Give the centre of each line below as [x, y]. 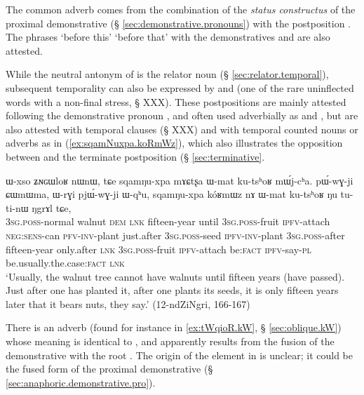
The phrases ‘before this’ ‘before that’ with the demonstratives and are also [168, 37]
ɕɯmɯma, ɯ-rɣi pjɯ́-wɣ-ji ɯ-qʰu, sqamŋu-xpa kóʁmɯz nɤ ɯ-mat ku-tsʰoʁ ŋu [171, 194]
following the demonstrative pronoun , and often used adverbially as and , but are [182, 115]
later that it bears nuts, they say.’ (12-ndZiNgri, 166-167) [128, 303]
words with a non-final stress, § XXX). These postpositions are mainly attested [176, 101]
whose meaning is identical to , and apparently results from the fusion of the [170, 341]
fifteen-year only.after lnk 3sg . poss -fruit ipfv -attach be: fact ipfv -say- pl [159, 249]
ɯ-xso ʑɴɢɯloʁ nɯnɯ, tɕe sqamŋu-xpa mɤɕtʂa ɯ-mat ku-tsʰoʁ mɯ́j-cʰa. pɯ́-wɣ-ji [180, 180]
